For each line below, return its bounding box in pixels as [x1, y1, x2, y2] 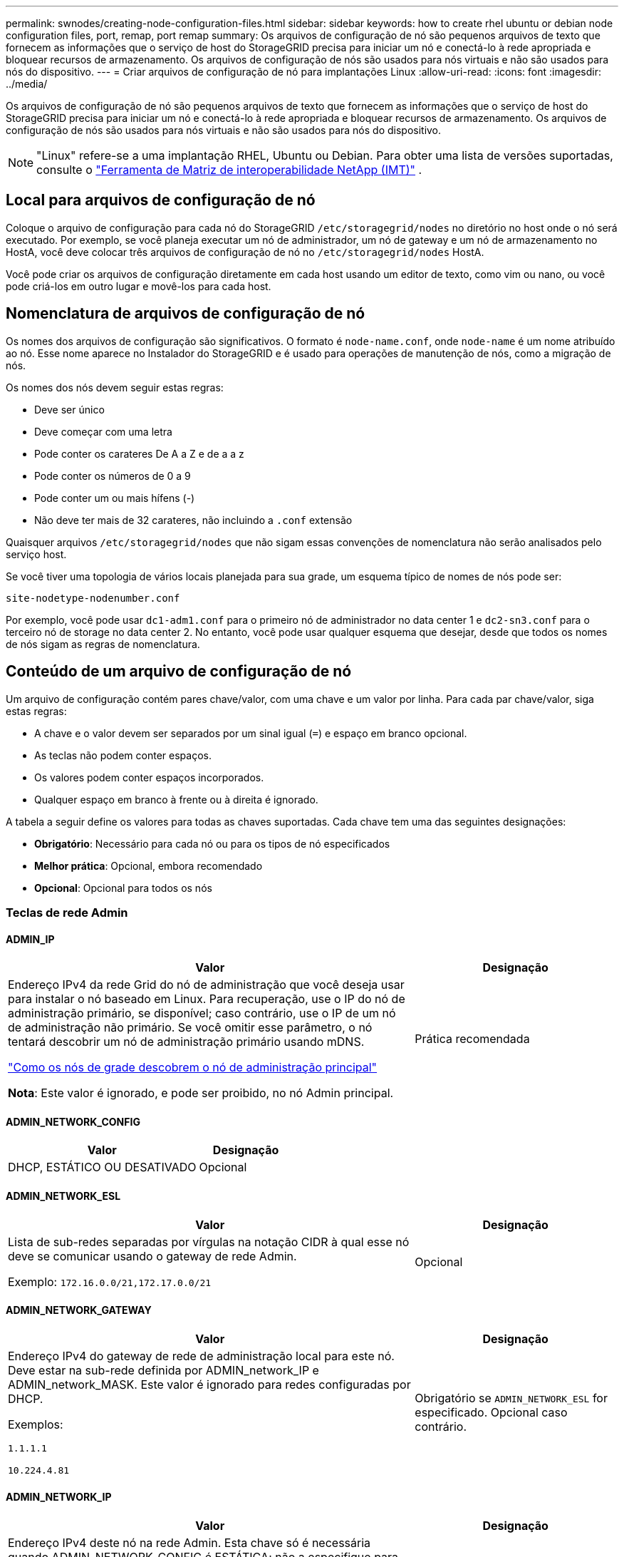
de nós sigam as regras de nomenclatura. [6, 637, 200, 650]
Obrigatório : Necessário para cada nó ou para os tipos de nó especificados [34, 837, 390, 850]
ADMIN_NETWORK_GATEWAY [6, 1304, 152, 1317]
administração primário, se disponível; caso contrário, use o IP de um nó [8, 1006, 396, 1021]
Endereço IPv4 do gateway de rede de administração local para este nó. [8, 1348, 395, 1363]
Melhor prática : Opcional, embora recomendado [34, 859, 263, 872]
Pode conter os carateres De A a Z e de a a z [34, 447, 244, 460]
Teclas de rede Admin [6, 905, 128, 920]
